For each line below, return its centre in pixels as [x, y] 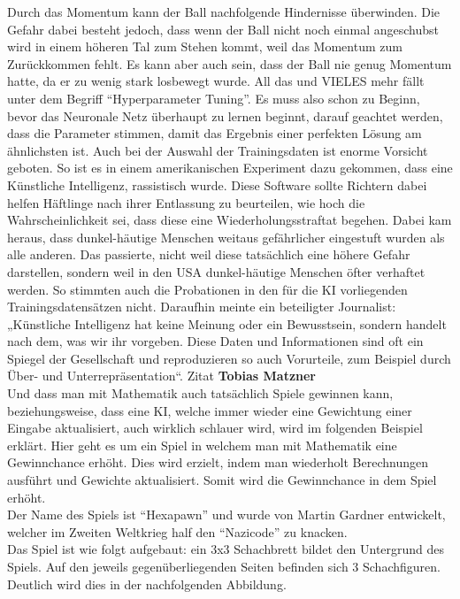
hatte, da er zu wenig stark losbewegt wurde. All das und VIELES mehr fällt [216, 81]
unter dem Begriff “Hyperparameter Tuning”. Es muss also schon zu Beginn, [214, 98]
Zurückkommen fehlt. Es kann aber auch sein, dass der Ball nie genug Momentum [230, 63]
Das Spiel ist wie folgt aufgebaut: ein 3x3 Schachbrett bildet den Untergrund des [226, 549]
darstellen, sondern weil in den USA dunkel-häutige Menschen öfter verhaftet [216, 271]
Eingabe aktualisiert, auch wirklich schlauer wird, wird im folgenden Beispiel [215, 428]
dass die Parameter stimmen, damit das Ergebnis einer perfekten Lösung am [215, 133]
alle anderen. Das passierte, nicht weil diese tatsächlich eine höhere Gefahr [209, 254]
